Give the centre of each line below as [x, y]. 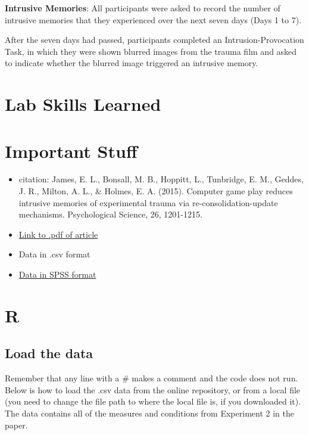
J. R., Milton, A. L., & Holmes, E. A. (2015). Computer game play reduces [156, 191]
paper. [16, 425]
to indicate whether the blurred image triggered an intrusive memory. [132, 63]
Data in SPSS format [57, 274]
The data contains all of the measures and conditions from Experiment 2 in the [149, 413]
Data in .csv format [54, 254]
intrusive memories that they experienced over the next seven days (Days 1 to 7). [153, 19]
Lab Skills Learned [83, 104]
